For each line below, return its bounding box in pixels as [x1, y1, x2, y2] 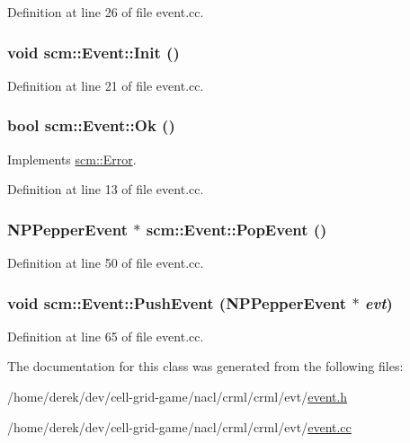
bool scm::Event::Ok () [7, 114, 175, 137]
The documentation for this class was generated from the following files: [7, 357, 404, 376]
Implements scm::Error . [7, 149, 137, 168]
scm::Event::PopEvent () [146, 217, 327, 240]
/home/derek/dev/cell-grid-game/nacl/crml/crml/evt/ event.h [7, 387, 348, 406]
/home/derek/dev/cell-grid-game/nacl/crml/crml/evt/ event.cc [7, 417, 352, 436]
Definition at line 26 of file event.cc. [7, 3, 204, 21]
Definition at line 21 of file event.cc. [7, 75, 204, 94]
